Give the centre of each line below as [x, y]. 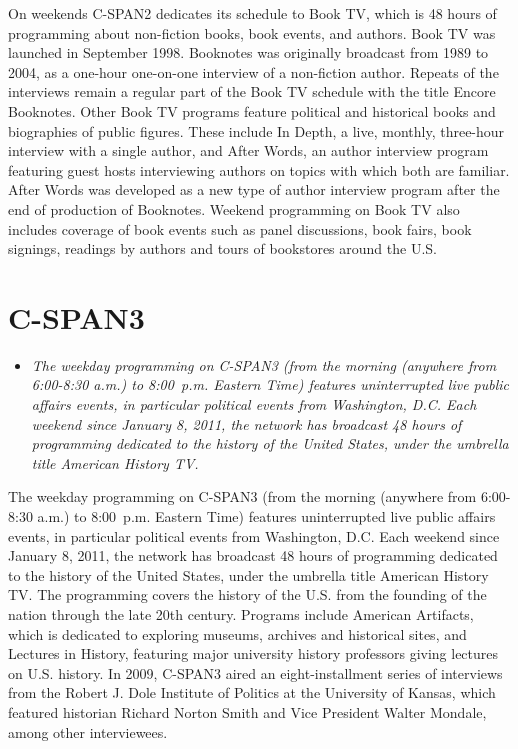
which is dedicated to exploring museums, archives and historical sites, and [237, 633]
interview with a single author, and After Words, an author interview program [248, 150]
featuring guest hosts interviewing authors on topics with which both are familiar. [259, 169]
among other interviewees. [88, 731]
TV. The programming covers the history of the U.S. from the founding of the [247, 594]
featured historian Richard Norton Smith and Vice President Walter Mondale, [247, 711]
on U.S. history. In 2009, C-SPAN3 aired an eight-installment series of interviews [255, 672]
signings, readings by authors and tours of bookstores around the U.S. [222, 248]
